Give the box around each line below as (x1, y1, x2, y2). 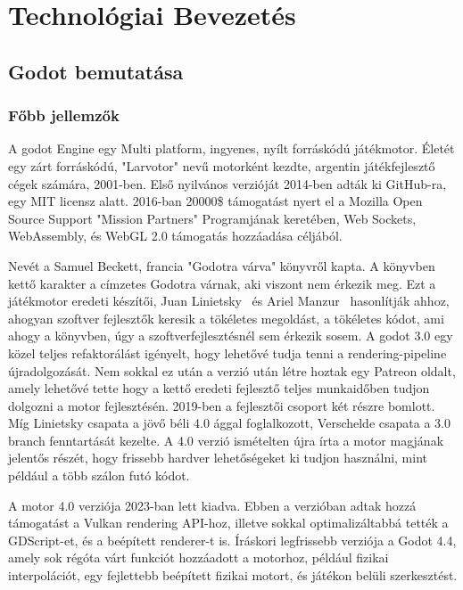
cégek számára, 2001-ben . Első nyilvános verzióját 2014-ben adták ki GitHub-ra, (8, 174, 447, 193)
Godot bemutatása (8, 57, 184, 85)
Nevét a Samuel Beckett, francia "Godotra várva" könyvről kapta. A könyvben (8, 256, 435, 275)
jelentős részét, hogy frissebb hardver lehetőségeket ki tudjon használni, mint (8, 448, 428, 467)
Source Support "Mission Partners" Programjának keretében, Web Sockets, (8, 209, 417, 227)
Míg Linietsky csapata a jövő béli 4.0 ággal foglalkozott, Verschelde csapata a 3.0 (8, 414, 451, 432)
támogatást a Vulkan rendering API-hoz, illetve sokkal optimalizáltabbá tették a (8, 513, 449, 532)
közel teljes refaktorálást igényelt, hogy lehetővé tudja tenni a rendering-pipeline (8, 343, 447, 362)
